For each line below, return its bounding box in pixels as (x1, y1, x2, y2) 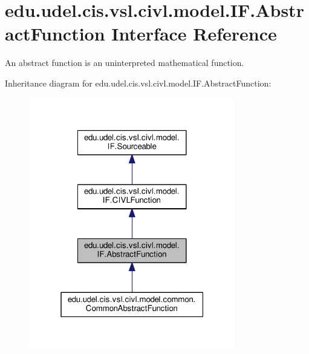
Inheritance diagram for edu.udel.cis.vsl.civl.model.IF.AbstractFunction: (5, 76, 272, 89)
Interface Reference (111, 21, 277, 46)
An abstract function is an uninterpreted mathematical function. (5, 56, 244, 69)
